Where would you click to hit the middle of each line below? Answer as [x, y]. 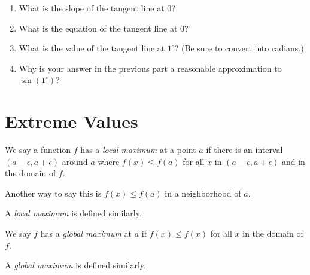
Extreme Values [72, 121]
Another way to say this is [53, 193]
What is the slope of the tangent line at [92, 8]
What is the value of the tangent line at [92, 48]
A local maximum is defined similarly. [73, 213]
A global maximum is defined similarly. [75, 265]
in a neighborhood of [203, 193]
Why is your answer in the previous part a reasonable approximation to [150, 68]
